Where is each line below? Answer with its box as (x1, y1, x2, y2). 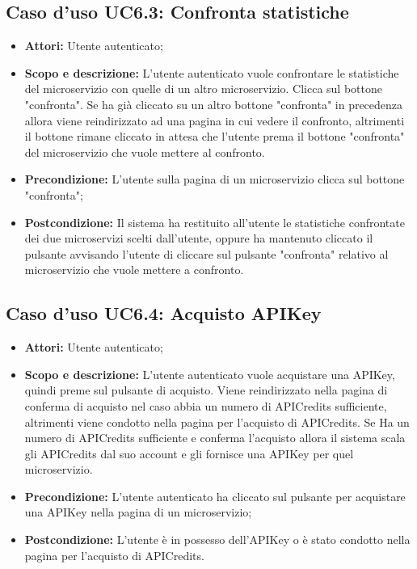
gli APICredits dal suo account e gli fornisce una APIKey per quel (24, 445, 354, 462)
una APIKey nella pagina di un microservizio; (24, 504, 252, 521)
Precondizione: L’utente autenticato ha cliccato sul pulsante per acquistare (24, 487, 406, 504)
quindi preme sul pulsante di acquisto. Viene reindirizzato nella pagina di (24, 381, 388, 398)
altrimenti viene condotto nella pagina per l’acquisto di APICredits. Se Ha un (24, 413, 410, 430)
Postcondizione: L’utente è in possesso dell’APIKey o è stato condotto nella (24, 531, 411, 548)
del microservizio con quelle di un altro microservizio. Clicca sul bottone (24, 80, 382, 97)
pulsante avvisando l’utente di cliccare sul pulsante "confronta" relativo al (24, 245, 389, 262)
